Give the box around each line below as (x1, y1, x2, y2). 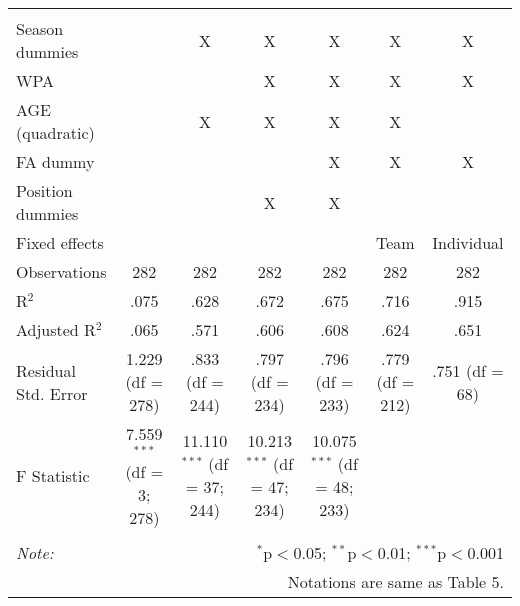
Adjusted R (16, 318, 96, 341)
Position (16, 179, 73, 202)
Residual (16, 358, 76, 382)
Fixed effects (16, 231, 104, 254)
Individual (432, 231, 504, 254)
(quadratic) (16, 121, 95, 144)
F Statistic (16, 463, 90, 487)
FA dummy (16, 150, 95, 173)
